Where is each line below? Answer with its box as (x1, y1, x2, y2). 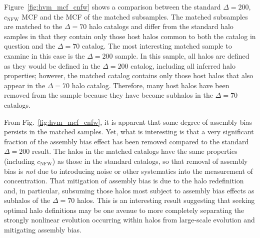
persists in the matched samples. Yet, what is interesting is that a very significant (4, 126, 254, 137)
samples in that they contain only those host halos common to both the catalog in (4, 31, 256, 41)
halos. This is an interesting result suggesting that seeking (76, 195, 255, 205)
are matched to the (4, 21, 62, 32)
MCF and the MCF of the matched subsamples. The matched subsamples (21, 11, 248, 22)
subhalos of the (4, 195, 50, 205)
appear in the (4, 80, 45, 90)
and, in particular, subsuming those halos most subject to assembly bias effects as (4, 185, 254, 195)
